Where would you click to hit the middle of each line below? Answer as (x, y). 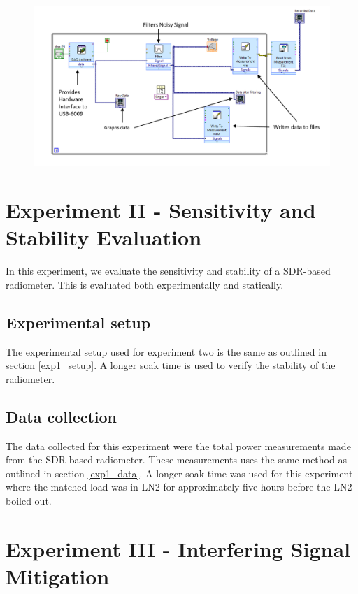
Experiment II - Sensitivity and (161, 210)
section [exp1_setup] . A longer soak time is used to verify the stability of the (171, 365)
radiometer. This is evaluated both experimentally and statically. (145, 284)
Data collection (62, 416)
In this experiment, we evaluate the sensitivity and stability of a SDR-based (168, 271)
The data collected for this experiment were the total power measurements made (178, 445)
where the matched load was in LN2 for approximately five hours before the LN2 (179, 487)
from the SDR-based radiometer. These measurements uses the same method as (176, 459)
